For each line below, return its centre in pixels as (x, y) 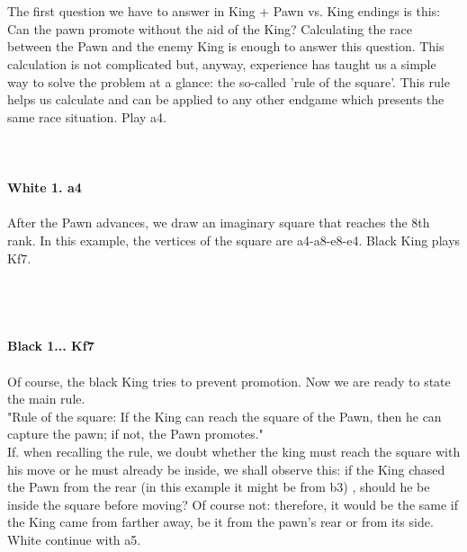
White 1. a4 (45, 187)
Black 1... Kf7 (51, 346)
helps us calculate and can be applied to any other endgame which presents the (226, 99)
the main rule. (46, 399)
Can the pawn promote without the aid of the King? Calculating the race (210, 28)
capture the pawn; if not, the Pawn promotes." (135, 434)
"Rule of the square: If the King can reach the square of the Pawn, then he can (225, 416)
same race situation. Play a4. (87, 116)
